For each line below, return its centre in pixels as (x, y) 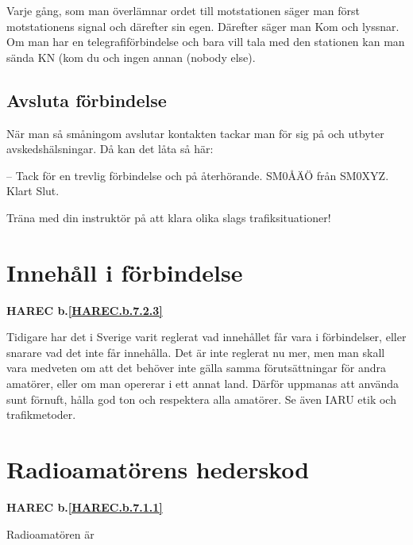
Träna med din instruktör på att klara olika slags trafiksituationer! (169, 217)
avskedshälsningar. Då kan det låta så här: (110, 149)
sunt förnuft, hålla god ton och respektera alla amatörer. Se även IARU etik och (201, 399)
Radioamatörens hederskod (158, 469)
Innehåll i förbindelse (125, 272)
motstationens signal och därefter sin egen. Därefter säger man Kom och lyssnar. (203, 26)
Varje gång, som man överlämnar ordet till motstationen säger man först (183, 10)
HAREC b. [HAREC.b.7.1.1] (85, 507)
